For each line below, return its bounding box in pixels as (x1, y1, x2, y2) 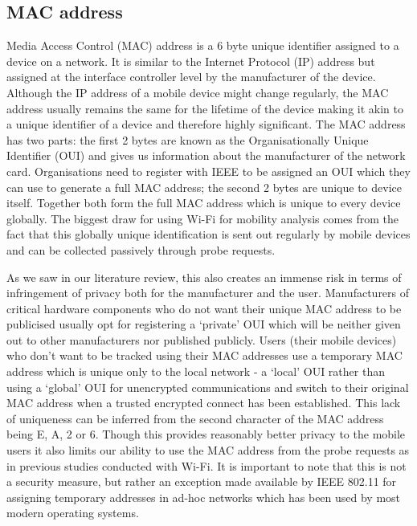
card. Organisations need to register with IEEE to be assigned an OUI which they (6, 162, 411, 179)
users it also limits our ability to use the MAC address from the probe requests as (6, 442, 410, 459)
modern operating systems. (6, 504, 139, 521)
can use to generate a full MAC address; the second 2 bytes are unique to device (6, 178, 402, 195)
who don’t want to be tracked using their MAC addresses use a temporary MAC (6, 347, 403, 364)
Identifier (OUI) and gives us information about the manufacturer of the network (6, 147, 406, 164)
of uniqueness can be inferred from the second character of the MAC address (6, 410, 384, 426)
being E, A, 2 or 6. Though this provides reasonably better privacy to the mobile (6, 426, 406, 442)
